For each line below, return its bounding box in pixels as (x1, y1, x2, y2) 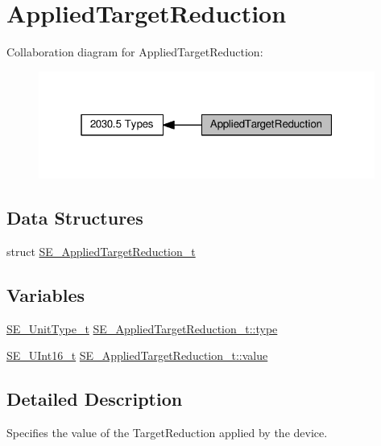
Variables (6, 283, 85, 308)
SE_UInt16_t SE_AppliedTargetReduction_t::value (6, 347, 268, 364)
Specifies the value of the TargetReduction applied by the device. (6, 424, 328, 441)
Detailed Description (6, 386, 183, 411)
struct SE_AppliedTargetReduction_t (6, 243, 196, 260)
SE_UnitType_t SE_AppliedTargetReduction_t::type (6, 320, 278, 337)
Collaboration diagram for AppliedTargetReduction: (6, 43, 263, 60)
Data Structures (6, 205, 143, 230)
